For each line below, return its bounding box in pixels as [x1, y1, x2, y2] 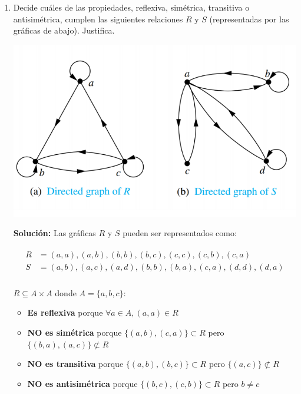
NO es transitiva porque [27, 357, 124, 370]
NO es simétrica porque [27, 326, 122, 338]
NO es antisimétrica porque [27, 377, 138, 389]
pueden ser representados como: [123, 227, 237, 239]
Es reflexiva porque [27, 306, 103, 319]
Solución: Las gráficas [13, 227, 96, 239]
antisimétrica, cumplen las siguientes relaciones [13, 12, 183, 25]
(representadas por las [209, 12, 289, 25]
